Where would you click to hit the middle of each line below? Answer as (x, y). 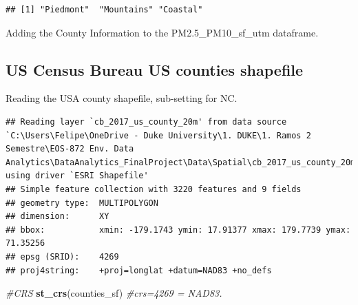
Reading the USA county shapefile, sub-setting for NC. (122, 98)
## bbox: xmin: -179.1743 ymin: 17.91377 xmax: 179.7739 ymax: (178, 230)
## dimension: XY (57, 217)
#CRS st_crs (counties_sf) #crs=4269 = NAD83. (114, 293)
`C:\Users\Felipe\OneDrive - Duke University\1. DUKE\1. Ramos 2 (158, 135)
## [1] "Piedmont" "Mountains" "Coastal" (104, 10)
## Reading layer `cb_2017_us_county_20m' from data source (146, 122)
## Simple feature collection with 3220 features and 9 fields (154, 189)
